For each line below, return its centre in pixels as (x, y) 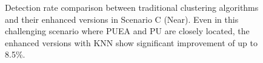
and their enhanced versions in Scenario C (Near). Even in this (122, 19)
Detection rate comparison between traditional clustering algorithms (132, 7)
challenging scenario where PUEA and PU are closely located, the (127, 31)
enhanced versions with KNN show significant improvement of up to (131, 42)
